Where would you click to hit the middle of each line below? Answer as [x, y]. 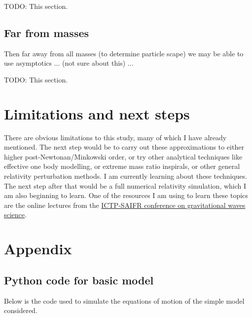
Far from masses [47, 32]
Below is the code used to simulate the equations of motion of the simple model [124, 300]
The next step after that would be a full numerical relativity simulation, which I [125, 185]
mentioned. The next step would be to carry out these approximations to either [124, 147]
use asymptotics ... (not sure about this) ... [69, 63]
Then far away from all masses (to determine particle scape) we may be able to [124, 53]
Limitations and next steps [97, 113]
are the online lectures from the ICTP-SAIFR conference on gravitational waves [125, 205]
